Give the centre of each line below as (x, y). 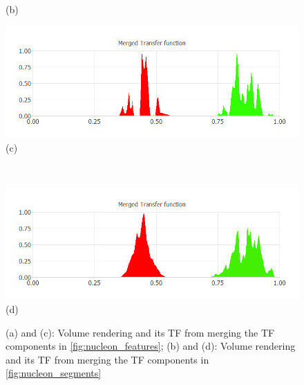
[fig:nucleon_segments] (54, 373)
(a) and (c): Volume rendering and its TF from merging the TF (140, 332)
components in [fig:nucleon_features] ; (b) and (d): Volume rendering (151, 346)
